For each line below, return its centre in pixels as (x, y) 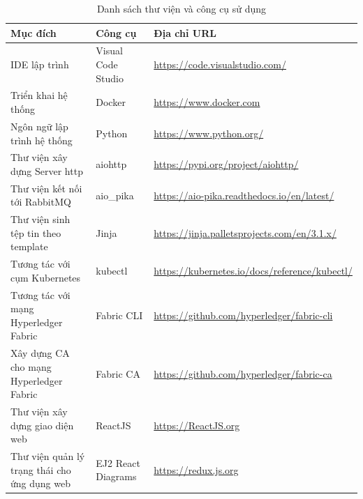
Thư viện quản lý (48, 455)
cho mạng (31, 366)
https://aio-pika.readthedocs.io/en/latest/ (244, 195)
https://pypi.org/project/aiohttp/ (226, 164)
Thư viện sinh (40, 219)
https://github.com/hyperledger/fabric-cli (243, 315)
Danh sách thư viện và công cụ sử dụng (181, 8)
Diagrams (116, 476)
